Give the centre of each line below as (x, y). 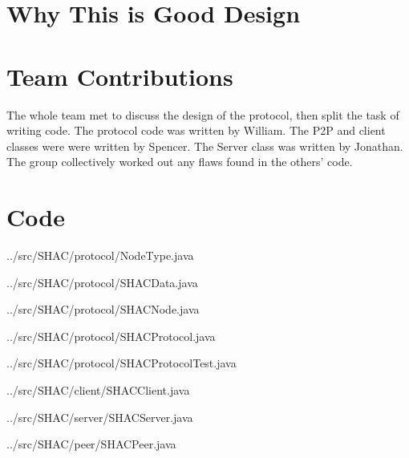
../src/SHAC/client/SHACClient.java (98, 389)
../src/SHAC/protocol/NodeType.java (100, 255)
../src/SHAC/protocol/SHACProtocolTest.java (121, 363)
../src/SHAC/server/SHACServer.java (100, 417)
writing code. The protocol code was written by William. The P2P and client (196, 130)
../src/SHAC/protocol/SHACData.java (102, 282)
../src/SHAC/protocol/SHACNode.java (103, 309)
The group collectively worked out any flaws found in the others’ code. (180, 162)
